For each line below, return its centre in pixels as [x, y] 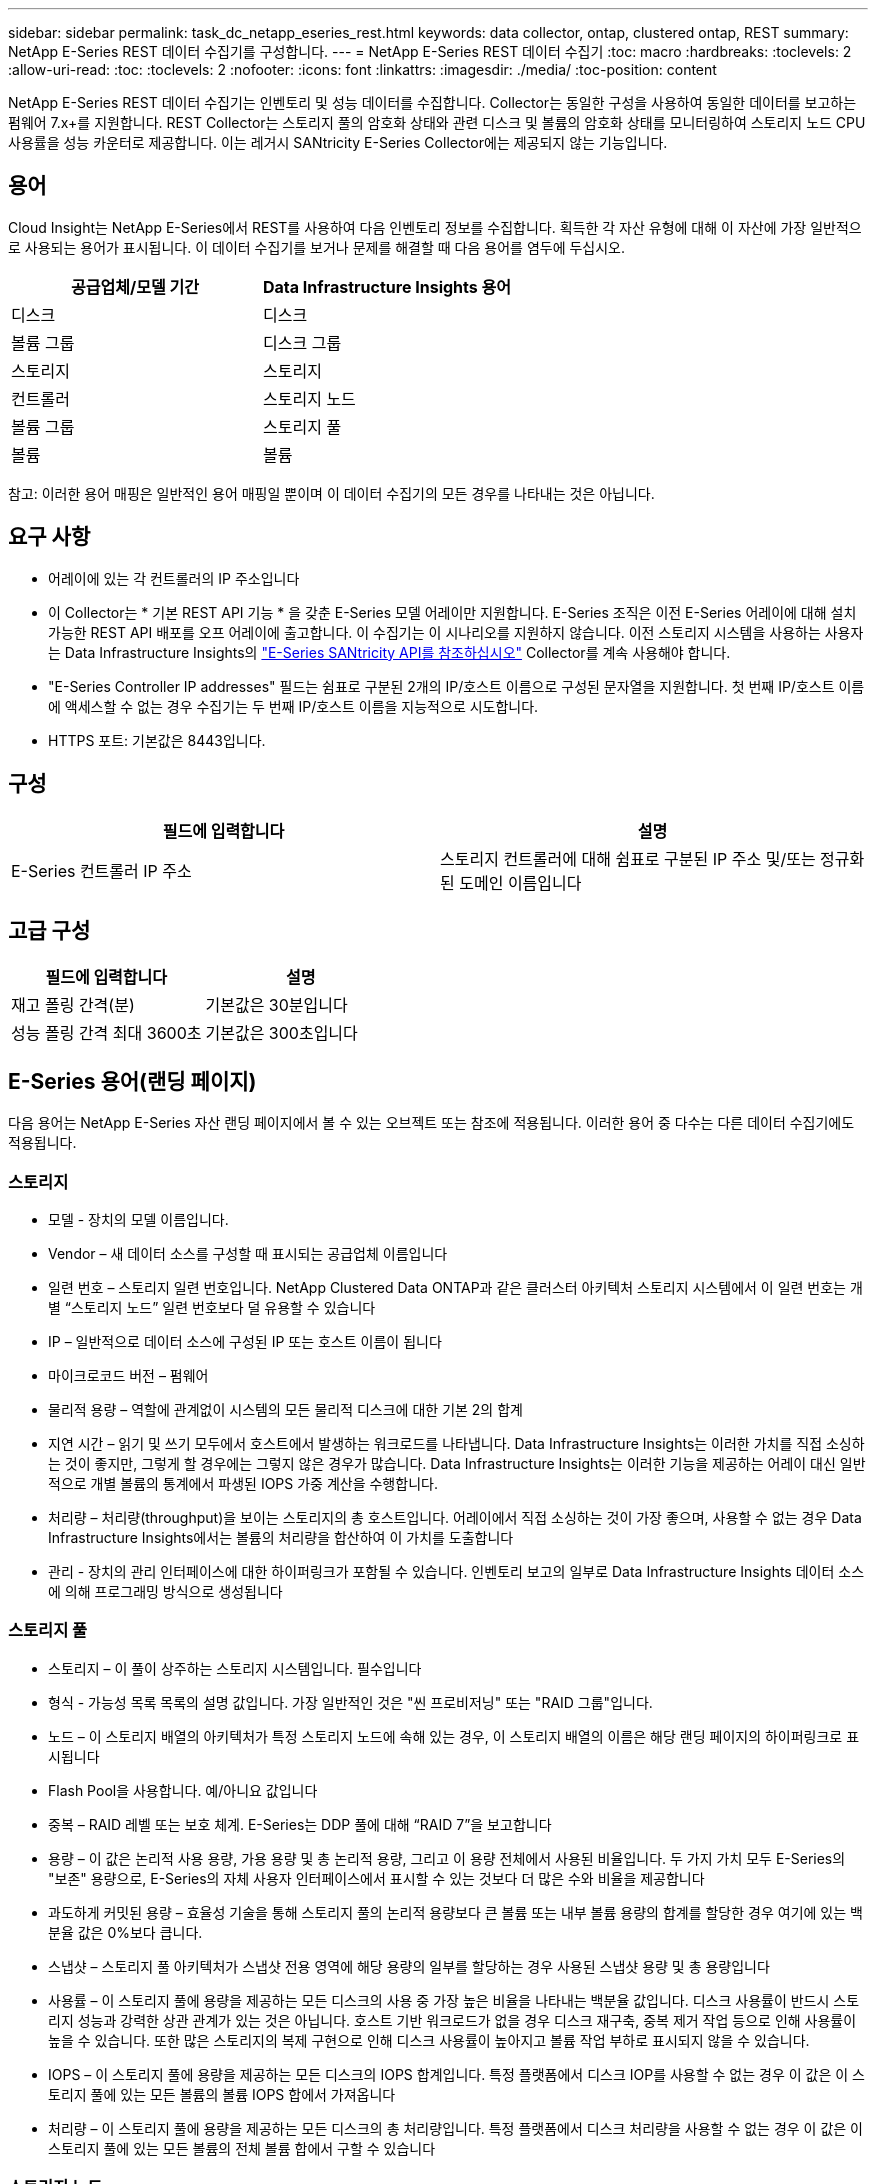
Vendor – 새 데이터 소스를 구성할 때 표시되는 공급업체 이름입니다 [248, 1253]
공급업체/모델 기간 [135, 286]
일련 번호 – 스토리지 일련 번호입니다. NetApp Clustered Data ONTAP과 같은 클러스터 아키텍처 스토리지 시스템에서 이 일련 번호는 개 [455, 1287]
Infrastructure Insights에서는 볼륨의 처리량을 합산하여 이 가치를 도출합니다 [281, 1537]
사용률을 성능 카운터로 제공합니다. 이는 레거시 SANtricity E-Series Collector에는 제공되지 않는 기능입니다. [338, 142]
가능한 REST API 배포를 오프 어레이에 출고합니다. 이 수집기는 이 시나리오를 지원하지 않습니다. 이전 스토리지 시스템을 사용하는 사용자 [456, 632]
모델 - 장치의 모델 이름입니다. [138, 1219]
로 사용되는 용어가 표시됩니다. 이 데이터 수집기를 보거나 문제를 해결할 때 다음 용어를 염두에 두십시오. [317, 247]
